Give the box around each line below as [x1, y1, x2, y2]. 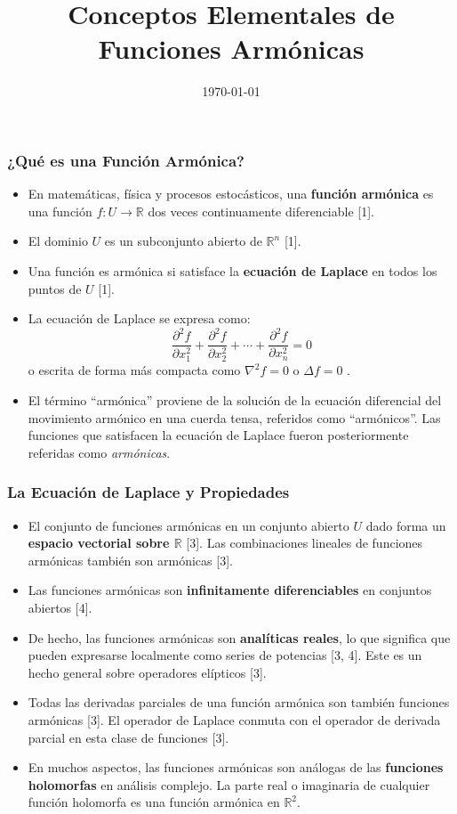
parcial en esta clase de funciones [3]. [28, 728, 229, 746]
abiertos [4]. [28, 598, 92, 616]
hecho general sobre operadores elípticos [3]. [28, 663, 267, 681]
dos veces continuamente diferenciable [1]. [148, 201, 374, 220]
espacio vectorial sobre [28, 533, 170, 552]
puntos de [28, 279, 82, 297]
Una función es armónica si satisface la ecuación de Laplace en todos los [28, 261, 437, 280]
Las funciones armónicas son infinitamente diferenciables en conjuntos [28, 581, 432, 599]
